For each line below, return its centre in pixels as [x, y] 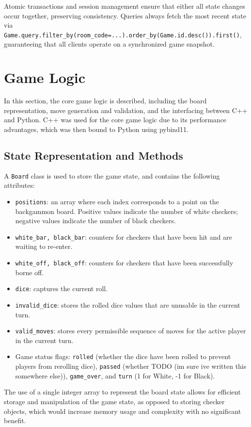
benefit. [15, 420]
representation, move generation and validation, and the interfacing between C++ [126, 110]
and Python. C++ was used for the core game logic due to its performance [115, 120]
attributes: [19, 185]
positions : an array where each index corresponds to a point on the [117, 201]
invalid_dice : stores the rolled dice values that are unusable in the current [128, 304]
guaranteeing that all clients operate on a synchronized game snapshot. [109, 44]
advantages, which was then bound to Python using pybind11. [96, 129]
